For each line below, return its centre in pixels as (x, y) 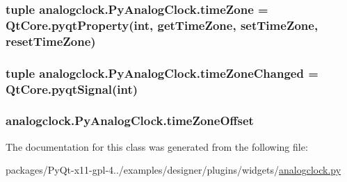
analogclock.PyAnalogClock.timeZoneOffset (130, 121)
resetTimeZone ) (51, 41)
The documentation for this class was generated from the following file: (157, 146)
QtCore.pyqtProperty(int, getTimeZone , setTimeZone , (162, 25)
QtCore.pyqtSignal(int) (72, 89)
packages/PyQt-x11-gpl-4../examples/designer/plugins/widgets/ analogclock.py (173, 170)
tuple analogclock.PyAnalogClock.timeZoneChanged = (162, 73)
